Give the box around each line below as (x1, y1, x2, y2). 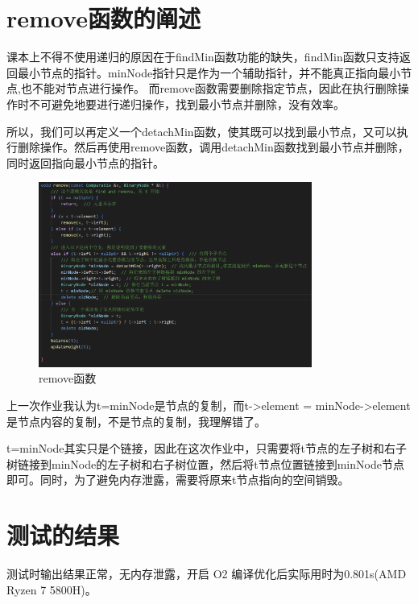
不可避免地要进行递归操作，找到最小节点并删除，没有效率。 (28, 95, 345, 112)
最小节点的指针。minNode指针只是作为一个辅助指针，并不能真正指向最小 (17, 64, 401, 81)
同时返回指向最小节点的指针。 (6, 154, 164, 171)
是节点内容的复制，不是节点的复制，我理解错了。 (6, 412, 266, 429)
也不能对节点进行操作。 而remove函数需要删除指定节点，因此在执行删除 (20, 80, 398, 97)
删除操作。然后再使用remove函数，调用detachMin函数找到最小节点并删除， (17, 139, 409, 155)
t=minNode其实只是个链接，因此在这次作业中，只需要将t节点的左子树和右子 (6, 440, 408, 457)
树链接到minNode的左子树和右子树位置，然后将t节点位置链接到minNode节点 (6, 455, 404, 472)
